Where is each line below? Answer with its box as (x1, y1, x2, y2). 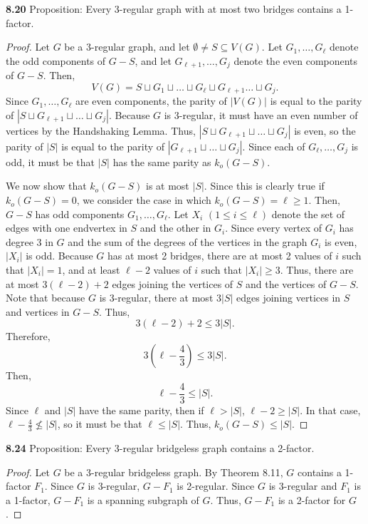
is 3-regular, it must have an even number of (164, 107, 358, 122)
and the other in (140, 220, 211, 235)
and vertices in (6, 304, 70, 319)
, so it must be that (57, 416, 142, 431)
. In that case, (300, 402, 361, 417)
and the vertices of (246, 276, 327, 291)
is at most (146, 178, 189, 193)
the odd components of (6, 53, 106, 68)
